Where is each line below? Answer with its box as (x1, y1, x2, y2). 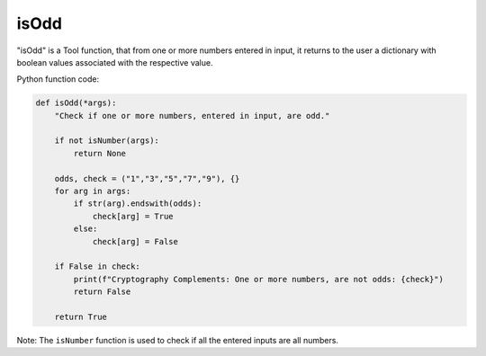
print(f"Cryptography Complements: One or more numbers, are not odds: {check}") (73, 274, 445, 284)
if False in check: (54, 262, 141, 271)
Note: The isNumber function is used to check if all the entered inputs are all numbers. (16, 334, 339, 345)
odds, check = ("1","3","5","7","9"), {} (54, 174, 240, 183)
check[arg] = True (92, 211, 175, 221)
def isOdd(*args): (35, 98, 117, 108)
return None (73, 148, 126, 158)
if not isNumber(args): (54, 136, 159, 146)
